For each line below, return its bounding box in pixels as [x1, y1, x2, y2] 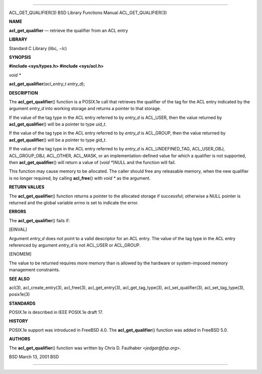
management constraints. [9, 267, 60, 273]
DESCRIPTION [9, 90, 38, 96]
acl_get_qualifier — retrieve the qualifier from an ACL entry [9, 27, 128, 33]
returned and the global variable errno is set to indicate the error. [9, 199, 139, 206]
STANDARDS [9, 300, 36, 306]
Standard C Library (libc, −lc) [9, 45, 67, 51]
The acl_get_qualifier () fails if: [9, 217, 70, 223]
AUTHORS [9, 336, 31, 342]
